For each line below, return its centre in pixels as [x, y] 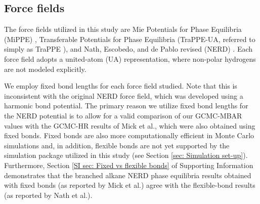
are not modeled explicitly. [45, 69]
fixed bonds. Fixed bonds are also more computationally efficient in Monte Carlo [129, 135]
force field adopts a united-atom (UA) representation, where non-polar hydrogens [130, 58]
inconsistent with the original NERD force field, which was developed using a [124, 95]
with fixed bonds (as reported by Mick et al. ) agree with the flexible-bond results [130, 185]
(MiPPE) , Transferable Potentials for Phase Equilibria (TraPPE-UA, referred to [130, 39]
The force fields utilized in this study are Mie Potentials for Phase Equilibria [123, 29]
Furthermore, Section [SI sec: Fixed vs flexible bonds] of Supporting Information [129, 165]
